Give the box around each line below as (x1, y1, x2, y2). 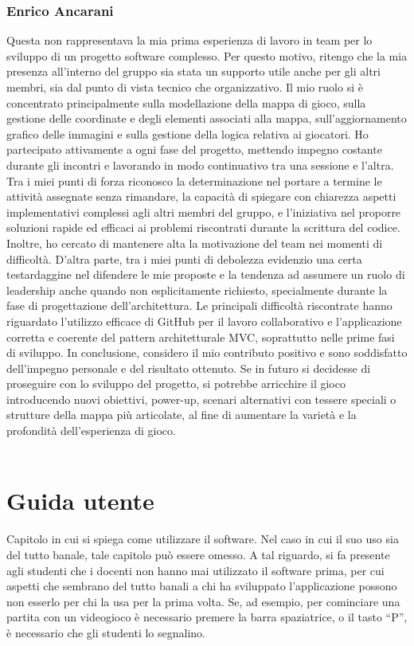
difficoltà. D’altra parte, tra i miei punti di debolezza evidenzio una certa (6, 250, 362, 267)
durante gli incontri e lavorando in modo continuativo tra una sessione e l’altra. (6, 156, 394, 173)
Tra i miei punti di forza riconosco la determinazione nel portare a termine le (6, 172, 382, 189)
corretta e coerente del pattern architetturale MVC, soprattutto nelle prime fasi (6, 328, 395, 345)
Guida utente (6, 484, 154, 517)
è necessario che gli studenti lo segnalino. (6, 624, 205, 640)
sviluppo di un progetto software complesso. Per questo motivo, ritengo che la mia (6, 47, 408, 64)
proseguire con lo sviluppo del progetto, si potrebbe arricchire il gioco (6, 375, 346, 392)
